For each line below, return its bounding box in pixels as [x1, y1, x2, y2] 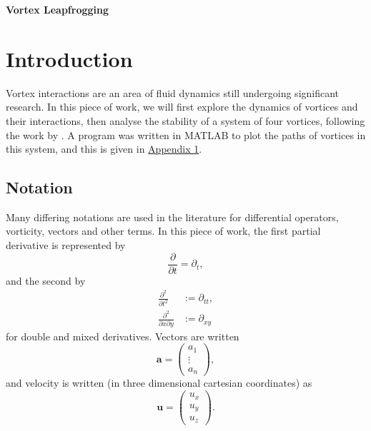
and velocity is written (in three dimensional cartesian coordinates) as [6, 375, 312, 390]
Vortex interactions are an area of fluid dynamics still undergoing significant [6, 85, 340, 100]
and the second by [6, 273, 86, 288]
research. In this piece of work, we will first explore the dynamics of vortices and [6, 99, 358, 114]
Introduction [6, 44, 133, 73]
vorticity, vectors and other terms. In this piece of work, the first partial [6, 223, 321, 238]
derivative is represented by [6, 238, 126, 253]
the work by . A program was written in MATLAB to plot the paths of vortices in [6, 127, 366, 142]
